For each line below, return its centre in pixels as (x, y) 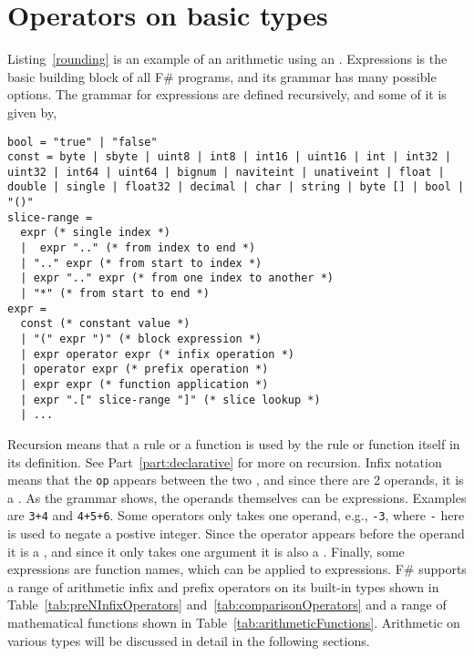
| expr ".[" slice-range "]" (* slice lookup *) (170, 400)
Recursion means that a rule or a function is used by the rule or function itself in (234, 443)
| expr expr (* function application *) (144, 384)
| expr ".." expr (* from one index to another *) (177, 278)
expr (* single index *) (95, 233)
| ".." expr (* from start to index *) (141, 263)
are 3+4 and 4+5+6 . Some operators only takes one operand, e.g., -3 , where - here (236, 515)
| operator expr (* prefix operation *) (144, 369)
